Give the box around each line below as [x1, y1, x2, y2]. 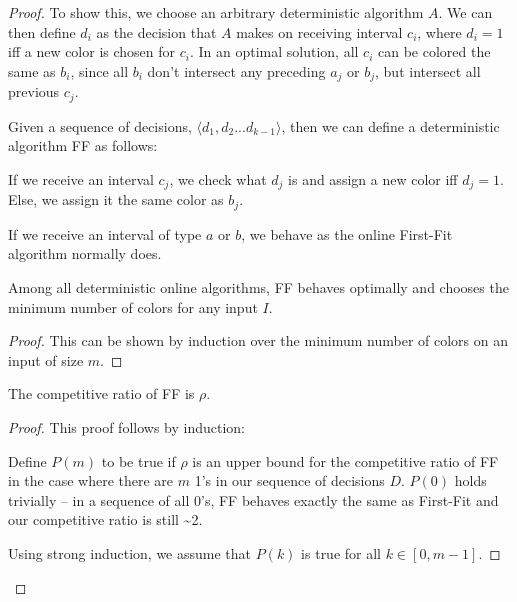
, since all [70, 60, 129, 81]
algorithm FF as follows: [8, 135, 158, 156]
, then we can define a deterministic [281, 115, 500, 136]
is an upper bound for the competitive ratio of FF [192, 450, 499, 471]
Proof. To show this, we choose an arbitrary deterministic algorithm [8, 2, 424, 22]
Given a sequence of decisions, [8, 115, 192, 136]
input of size [8, 349, 84, 370]
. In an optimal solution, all [189, 41, 359, 62]
